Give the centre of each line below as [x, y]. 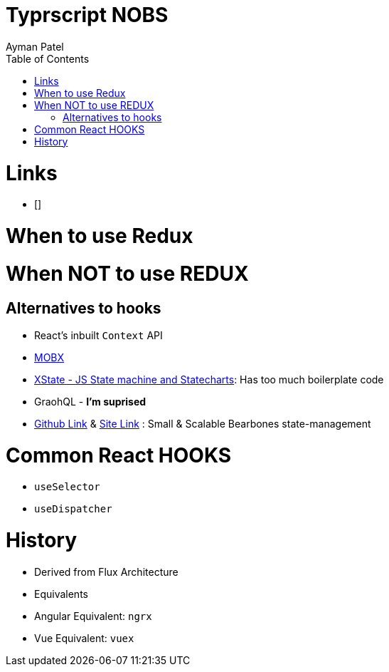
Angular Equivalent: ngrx [93, 616]
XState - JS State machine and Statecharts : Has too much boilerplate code [209, 379]
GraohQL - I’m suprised [90, 401]
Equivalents [61, 594]
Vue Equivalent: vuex [84, 638]
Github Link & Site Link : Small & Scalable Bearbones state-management [203, 423]
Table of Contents [48, 58]
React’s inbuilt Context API [98, 335]
